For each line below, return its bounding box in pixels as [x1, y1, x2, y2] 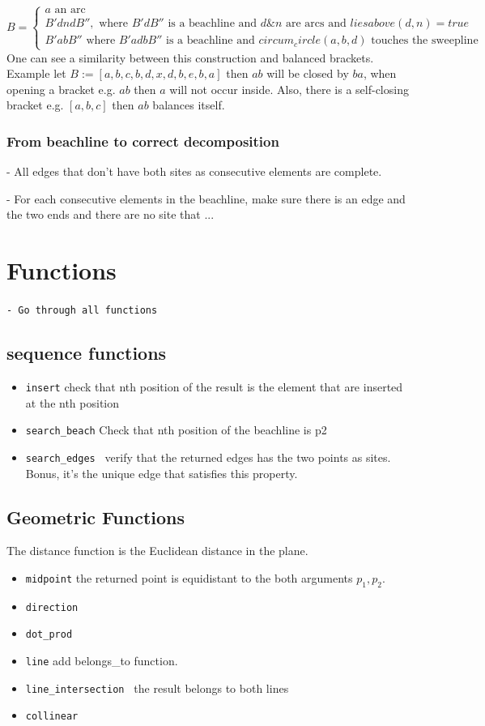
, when [363, 65, 397, 82]
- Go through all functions [6, 305, 158, 317]
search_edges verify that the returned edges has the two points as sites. [25, 448, 391, 465]
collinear [25, 711, 79, 723]
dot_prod [25, 629, 73, 641]
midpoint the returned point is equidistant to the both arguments [25, 569, 353, 586]
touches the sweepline [371, 35, 479, 47]
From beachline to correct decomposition [6, 130, 279, 151]
